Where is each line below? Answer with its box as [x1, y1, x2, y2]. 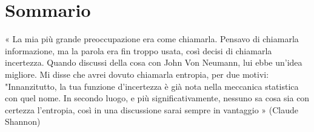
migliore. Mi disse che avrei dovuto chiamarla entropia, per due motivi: [5, 68, 269, 80]
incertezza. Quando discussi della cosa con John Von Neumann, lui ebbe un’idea [5, 56, 302, 69]
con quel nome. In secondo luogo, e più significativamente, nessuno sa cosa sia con [5, 92, 310, 104]
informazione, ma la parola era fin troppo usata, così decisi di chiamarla [5, 44, 272, 57]
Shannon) [5, 115, 41, 128]
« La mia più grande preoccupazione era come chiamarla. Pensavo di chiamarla [5, 33, 299, 45]
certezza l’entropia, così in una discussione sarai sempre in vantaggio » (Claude [5, 103, 298, 116]
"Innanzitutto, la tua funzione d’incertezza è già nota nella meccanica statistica [5, 80, 299, 92]
